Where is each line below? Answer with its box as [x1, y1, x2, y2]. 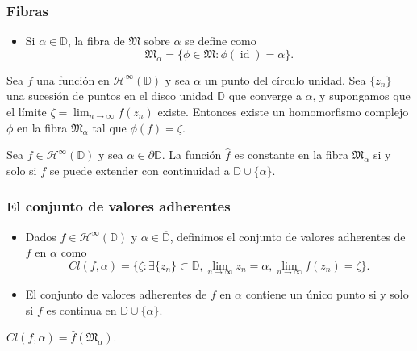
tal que [92, 119, 127, 136]
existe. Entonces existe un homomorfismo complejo [157, 103, 409, 119]
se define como [185, 32, 256, 49]
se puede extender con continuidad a [49, 161, 230, 178]
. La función [161, 146, 222, 163]
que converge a [228, 87, 302, 104]
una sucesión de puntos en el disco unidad [6, 87, 214, 104]
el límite [6, 103, 47, 119]
